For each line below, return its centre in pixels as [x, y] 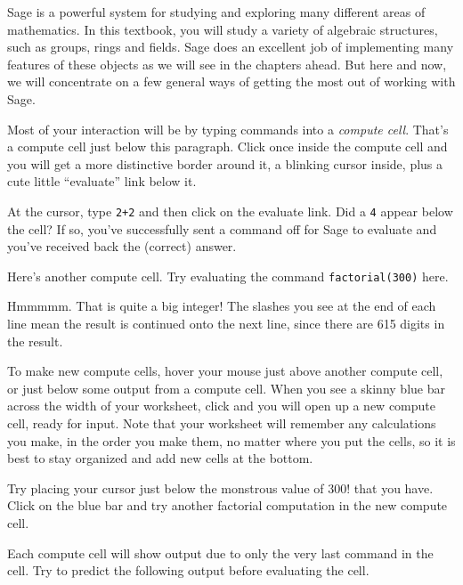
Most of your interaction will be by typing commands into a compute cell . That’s [228, 129]
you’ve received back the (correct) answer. [122, 246]
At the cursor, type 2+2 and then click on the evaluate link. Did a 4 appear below [230, 211]
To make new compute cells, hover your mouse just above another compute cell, [225, 371]
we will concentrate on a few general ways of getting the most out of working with [231, 81]
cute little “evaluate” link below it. [102, 181]
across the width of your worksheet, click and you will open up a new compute [221, 406]
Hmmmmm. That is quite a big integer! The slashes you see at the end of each [222, 306]
